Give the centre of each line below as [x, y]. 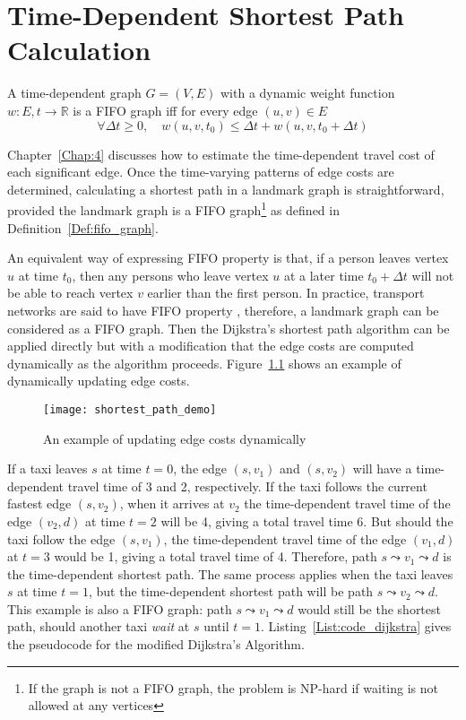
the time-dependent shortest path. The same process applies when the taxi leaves [230, 573]
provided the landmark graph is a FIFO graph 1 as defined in [173, 208]
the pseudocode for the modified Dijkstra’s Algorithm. [156, 644]
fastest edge [39, 503]
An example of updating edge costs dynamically [175, 438]
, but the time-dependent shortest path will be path [231, 591]
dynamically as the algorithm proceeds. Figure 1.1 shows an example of [204, 363]
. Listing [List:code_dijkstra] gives [356, 626]
